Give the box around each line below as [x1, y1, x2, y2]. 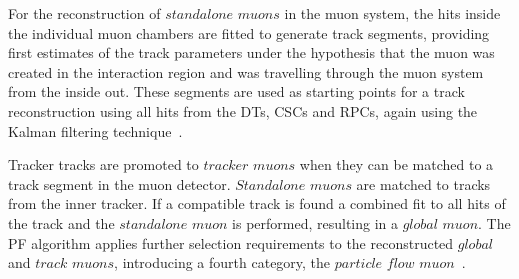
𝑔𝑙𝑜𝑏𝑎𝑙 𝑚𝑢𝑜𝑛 [402, 217, 479, 232]
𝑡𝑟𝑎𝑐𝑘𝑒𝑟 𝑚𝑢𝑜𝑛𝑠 [203, 159, 296, 174]
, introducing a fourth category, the [114, 252, 331, 273]
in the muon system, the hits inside [284, 3, 501, 23]
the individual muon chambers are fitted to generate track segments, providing [8, 22, 490, 43]
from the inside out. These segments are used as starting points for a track [8, 81, 465, 102]
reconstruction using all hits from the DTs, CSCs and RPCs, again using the [8, 100, 478, 121]
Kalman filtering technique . [8, 120, 183, 141]
